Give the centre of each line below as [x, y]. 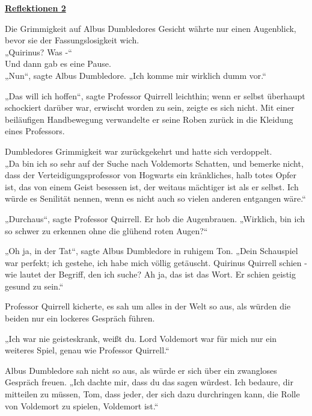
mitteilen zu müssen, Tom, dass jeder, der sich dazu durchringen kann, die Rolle [152, 394]
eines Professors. [35, 131]
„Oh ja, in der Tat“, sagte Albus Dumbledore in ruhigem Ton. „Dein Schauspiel [151, 251]
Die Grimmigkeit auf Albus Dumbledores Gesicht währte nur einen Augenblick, [151, 28]
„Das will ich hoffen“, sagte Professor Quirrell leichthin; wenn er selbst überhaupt [155, 95]
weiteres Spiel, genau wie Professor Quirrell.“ [87, 350]
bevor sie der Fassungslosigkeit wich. [72, 40]
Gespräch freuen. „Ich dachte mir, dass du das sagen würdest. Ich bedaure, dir [149, 382]
